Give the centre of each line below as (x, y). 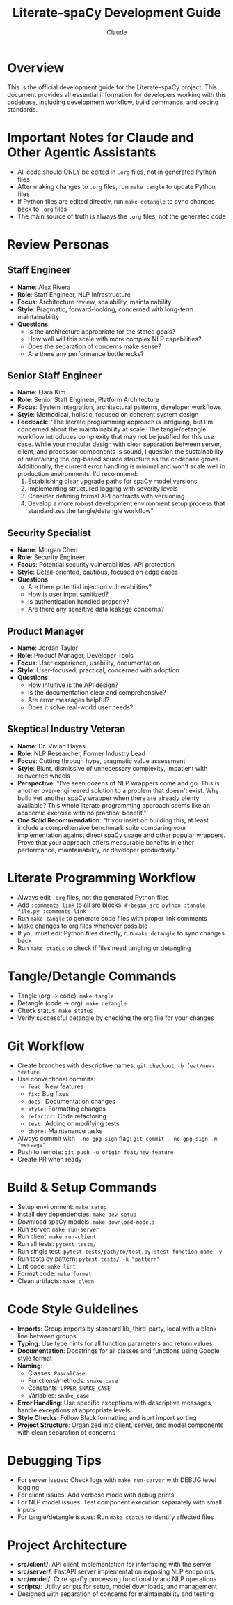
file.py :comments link (52, 911)
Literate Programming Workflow (102, 878)
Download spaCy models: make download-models (86, 1221)
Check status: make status (55, 1010)
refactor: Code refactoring (67, 1116)
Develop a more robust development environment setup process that (126, 503)
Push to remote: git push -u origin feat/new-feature (95, 1152)
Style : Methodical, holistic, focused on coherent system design (108, 415)
